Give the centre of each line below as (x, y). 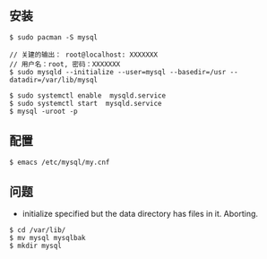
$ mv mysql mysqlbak (48, 238)
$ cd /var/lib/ (38, 230)
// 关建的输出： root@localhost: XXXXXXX (84, 55)
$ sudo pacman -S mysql (54, 37)
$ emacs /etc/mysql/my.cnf (60, 162)
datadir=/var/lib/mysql (54, 80)
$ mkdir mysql (36, 246)
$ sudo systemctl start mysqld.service (86, 103)
